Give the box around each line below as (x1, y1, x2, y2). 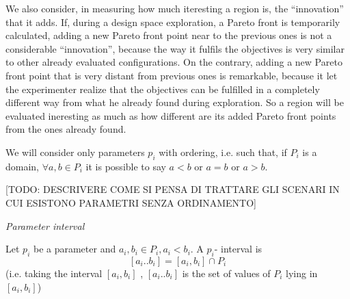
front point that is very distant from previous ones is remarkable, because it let (5, 68, 338, 82)
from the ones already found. (5, 122, 126, 136)
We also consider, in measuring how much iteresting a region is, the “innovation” (5, 1, 344, 15)
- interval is (214, 242, 262, 256)
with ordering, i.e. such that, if (159, 144, 287, 159)
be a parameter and (33, 242, 116, 256)
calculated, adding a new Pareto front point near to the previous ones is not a (5, 28, 332, 42)
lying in (286, 265, 318, 280)
